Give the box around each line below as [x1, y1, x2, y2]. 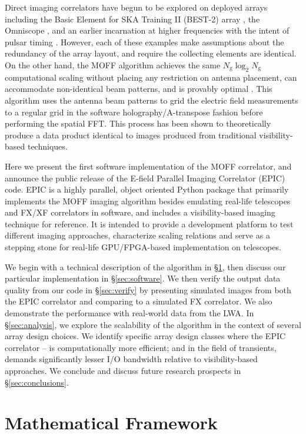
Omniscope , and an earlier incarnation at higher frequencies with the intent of [5, 24, 290, 37]
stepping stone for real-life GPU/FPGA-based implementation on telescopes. [5, 241, 281, 253]
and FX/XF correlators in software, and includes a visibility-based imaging [5, 206, 275, 218]
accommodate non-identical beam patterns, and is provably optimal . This [5, 82, 272, 95]
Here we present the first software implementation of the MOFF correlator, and [5, 160, 292, 172]
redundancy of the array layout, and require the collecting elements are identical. [5, 47, 297, 59]
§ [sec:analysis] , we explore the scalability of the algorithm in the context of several [5, 318, 301, 330]
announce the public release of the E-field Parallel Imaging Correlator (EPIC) [5, 171, 285, 184]
